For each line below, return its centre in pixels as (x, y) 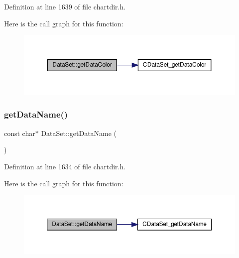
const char (20, 133)
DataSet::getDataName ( (79, 133)
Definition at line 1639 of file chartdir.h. (65, 6)
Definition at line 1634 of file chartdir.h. (65, 166)
